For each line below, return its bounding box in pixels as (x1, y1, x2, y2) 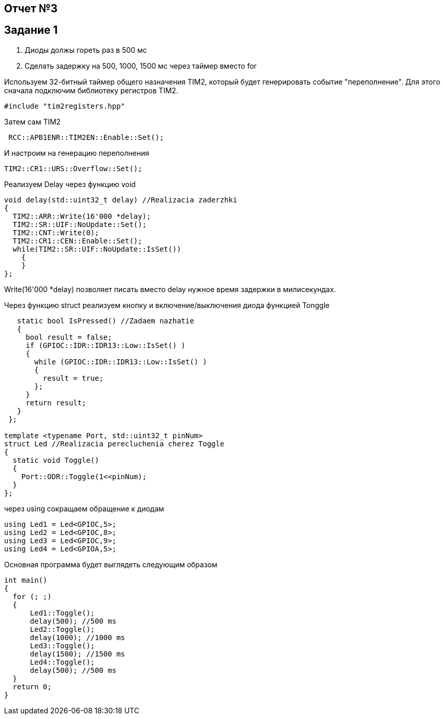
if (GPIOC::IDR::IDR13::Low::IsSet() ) (26, 341, 186, 350)
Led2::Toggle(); (30, 625, 95, 633)
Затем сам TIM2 (4, 117, 61, 126)
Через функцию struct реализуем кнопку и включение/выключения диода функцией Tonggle (4, 300, 330, 310)
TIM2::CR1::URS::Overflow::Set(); (4, 164, 142, 173)
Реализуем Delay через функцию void (4, 179, 136, 189)
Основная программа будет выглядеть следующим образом (4, 560, 218, 569)
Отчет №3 (4, 2, 58, 15)
